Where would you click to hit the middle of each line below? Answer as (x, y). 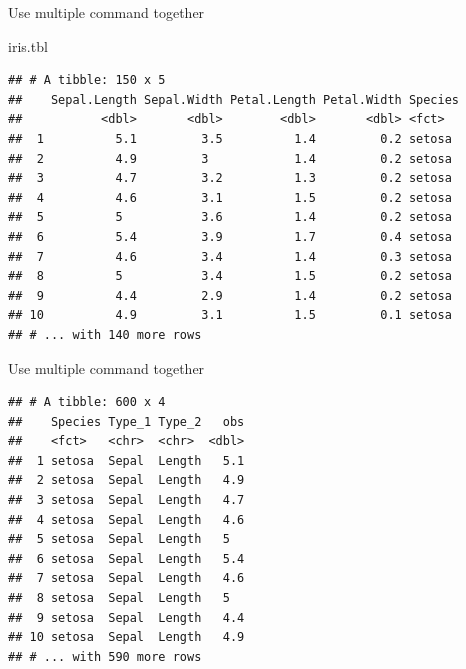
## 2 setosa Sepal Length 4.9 (126, 480)
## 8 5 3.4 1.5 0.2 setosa (230, 276)
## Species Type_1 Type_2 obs (126, 421)
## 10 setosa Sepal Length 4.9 (126, 637)
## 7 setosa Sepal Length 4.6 (126, 578)
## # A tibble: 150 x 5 (87, 80)
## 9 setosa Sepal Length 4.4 (126, 617)
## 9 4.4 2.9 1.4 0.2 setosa (230, 295)
